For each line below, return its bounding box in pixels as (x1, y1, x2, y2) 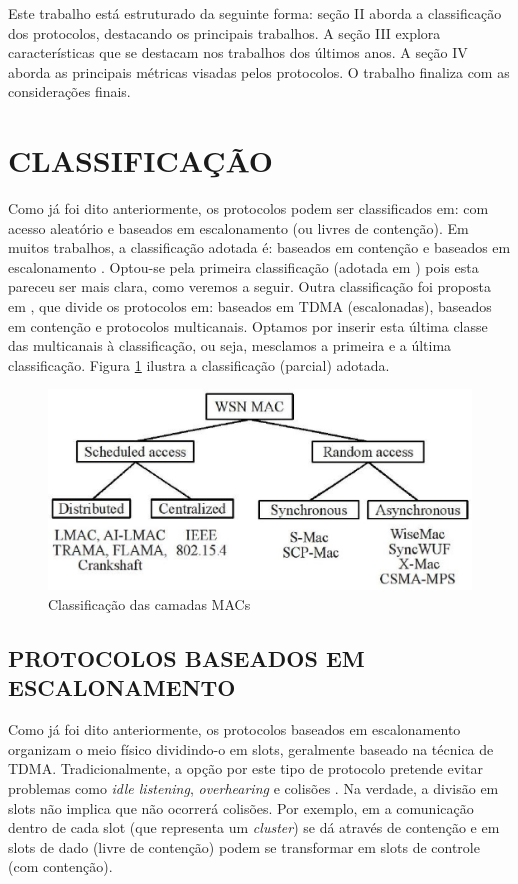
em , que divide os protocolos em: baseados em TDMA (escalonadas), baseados (8, 296, 492, 317)
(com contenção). (8, 856, 113, 877)
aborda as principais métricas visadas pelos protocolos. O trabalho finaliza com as (8, 61, 510, 82)
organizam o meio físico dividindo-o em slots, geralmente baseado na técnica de (8, 738, 494, 759)
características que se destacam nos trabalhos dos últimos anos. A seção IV (8, 42, 468, 63)
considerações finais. (8, 81, 131, 102)
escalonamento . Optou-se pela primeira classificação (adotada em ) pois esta (8, 256, 479, 277)
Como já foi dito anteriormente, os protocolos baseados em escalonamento (8, 719, 461, 740)
